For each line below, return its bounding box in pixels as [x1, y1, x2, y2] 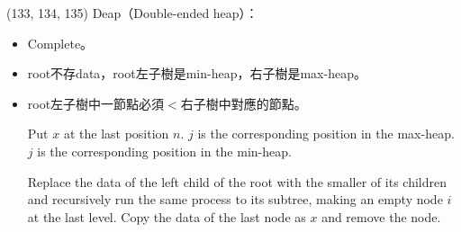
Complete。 [27, 33, 94, 52]
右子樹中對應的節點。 [180, 94, 307, 112]
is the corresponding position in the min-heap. [37, 141, 292, 160]
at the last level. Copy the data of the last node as [27, 207, 306, 226]
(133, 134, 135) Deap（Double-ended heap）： [6, 4, 258, 22]
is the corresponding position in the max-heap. [197, 124, 455, 143]
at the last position [63, 124, 169, 143]
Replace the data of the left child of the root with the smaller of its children [27, 172, 447, 191]
